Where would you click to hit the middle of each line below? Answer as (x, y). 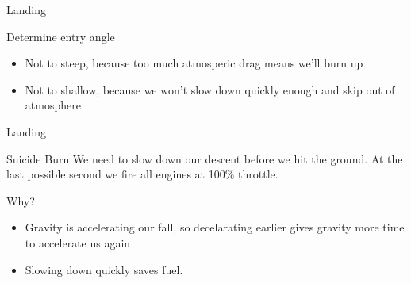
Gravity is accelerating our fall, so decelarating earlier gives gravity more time (215, 227)
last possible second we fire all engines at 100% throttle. (142, 174)
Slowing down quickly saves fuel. (104, 269)
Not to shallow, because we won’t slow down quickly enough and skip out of (210, 89)
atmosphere (53, 105)
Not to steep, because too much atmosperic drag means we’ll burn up (194, 63)
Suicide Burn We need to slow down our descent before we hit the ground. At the (205, 158)
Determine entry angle (61, 36)
